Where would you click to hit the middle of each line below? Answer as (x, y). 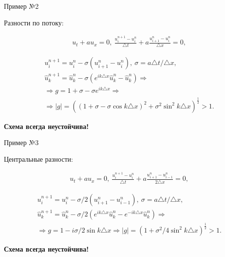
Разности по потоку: (34, 22)
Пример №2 (21, 6)
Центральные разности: (38, 159)
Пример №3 (21, 142)
